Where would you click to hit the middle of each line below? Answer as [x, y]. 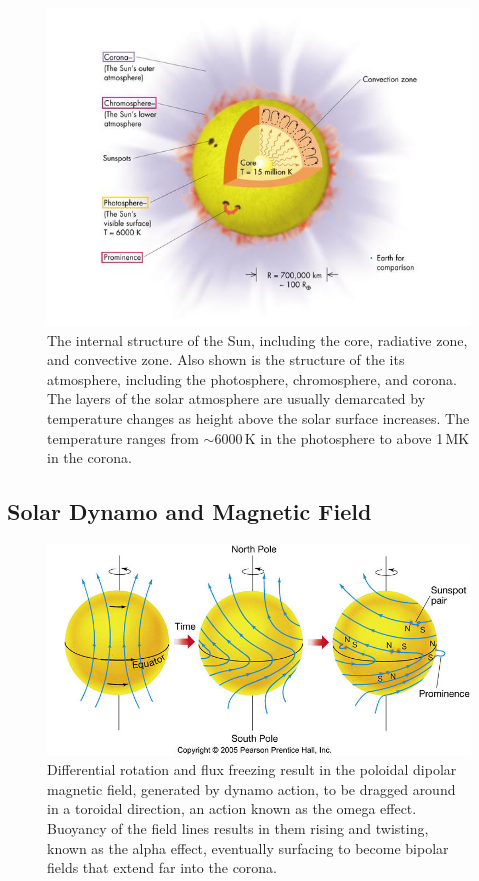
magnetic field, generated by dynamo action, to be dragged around [251, 788]
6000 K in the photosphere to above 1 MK [342, 437]
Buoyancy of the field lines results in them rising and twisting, [238, 828]
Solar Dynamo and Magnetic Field [189, 511]
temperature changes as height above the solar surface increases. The [258, 417]
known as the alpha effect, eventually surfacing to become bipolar [248, 847]
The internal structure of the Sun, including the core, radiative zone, [257, 339]
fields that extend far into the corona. [162, 867]
